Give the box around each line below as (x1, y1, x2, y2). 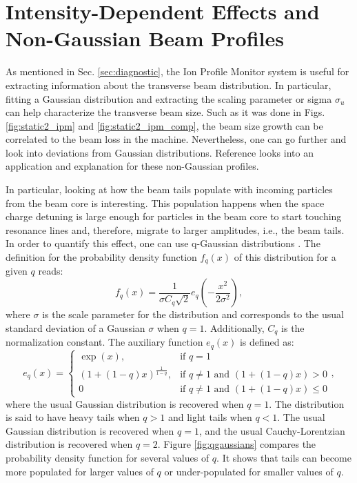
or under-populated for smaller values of (164, 464, 334, 478)
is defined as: (239, 335, 294, 349)
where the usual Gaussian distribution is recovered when (6, 396, 244, 411)
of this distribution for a (234, 250, 336, 264)
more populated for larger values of (6, 464, 154, 478)
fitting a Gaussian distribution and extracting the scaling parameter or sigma (6, 91, 332, 106)
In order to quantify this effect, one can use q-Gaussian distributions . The (6, 236, 320, 250)
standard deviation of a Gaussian (6, 320, 145, 335)
